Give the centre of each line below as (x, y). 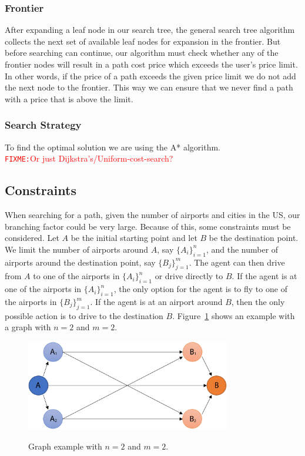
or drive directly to (189, 276)
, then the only (258, 302)
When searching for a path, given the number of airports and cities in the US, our (152, 215)
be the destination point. (254, 238)
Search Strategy (43, 125)
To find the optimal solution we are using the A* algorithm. (113, 147)
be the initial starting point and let (134, 238)
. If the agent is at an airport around (156, 302)
